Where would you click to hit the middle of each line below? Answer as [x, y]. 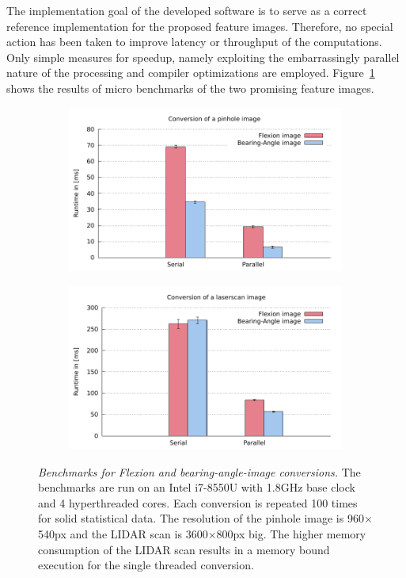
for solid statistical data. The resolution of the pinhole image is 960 [201, 518]
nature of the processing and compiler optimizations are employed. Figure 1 [191, 73]
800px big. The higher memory [291, 533]
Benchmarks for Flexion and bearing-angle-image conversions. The [199, 471]
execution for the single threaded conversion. [146, 565]
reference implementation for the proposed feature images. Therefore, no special [200, 26]
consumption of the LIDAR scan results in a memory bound [184, 549]
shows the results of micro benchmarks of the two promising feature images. [190, 88]
